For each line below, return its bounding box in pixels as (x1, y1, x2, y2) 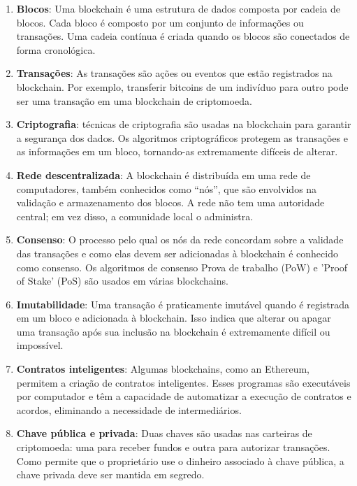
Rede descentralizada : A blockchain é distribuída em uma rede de (16, 167, 311, 182)
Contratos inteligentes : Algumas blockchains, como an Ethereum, (16, 362, 310, 376)
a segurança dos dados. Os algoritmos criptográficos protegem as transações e (16, 130, 348, 145)
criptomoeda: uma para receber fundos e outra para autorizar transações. (16, 440, 330, 455)
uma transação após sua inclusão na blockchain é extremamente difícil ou (16, 324, 330, 338)
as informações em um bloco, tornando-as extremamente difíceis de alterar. (16, 144, 338, 159)
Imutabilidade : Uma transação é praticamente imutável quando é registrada (16, 296, 350, 311)
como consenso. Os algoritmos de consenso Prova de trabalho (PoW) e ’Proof (16, 259, 348, 274)
